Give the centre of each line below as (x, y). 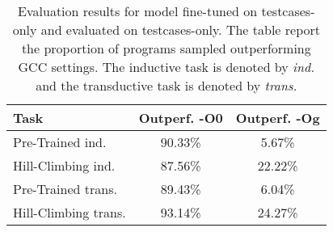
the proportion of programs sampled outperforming (166, 48)
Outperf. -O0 (181, 118)
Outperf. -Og (278, 118)
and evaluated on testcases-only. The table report (180, 30)
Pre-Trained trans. (65, 189)
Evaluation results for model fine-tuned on (138, 11)
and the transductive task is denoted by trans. (166, 85)
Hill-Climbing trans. (70, 212)
